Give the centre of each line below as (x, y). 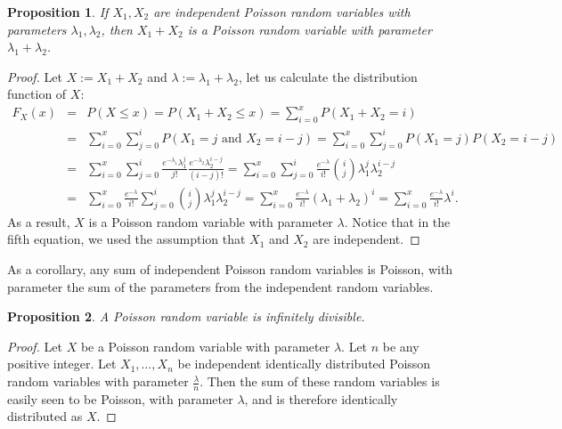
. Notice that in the (397, 221)
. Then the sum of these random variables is (320, 381)
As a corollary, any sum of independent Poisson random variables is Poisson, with (230, 269)
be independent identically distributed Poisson (304, 364)
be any (401, 346)
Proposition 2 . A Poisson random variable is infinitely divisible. (186, 316)
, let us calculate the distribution (328, 76)
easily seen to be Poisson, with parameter (120, 398)
